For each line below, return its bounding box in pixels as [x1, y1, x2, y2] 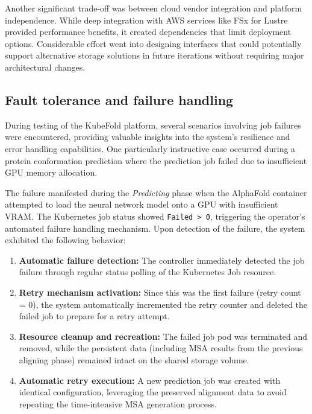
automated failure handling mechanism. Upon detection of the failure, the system [5, 221, 305, 234]
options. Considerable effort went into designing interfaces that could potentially [5, 37, 302, 49]
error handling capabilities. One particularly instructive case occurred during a [5, 142, 296, 154]
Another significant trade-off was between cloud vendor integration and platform [5, 2, 302, 14]
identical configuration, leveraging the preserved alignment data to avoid [19, 386, 287, 398]
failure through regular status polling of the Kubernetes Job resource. [19, 266, 276, 278]
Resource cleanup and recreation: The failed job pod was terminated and [19, 330, 307, 342]
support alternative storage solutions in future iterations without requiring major [5, 49, 304, 62]
